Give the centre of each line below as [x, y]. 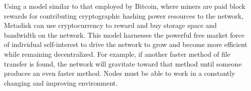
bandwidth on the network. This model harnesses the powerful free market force [124, 34]
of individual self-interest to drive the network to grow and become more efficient [126, 44]
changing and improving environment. [61, 82]
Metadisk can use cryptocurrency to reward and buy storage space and [111, 25]
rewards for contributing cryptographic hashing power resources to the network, [124, 15]
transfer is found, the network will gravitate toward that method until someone [123, 63]
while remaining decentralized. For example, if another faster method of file [117, 54]
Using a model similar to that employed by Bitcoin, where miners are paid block [125, 6]
